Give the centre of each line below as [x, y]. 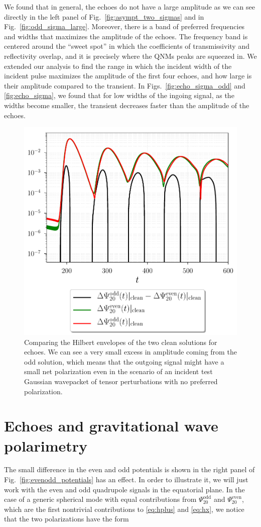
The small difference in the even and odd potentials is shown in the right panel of [129, 469]
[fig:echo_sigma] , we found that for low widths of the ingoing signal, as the [119, 95]
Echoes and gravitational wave [111, 426]
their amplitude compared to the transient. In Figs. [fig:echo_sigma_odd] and [125, 85]
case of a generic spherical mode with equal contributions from [100, 499]
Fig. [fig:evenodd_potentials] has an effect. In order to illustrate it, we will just [126, 479]
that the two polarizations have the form [67, 519]
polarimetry [46, 445]
